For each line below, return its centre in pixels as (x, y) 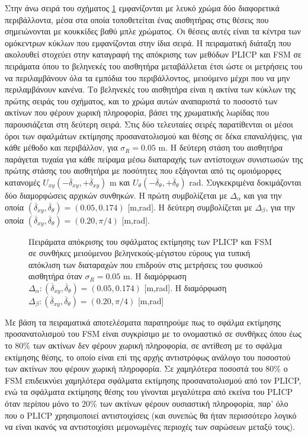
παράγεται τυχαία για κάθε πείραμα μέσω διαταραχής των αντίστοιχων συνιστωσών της (154, 159)
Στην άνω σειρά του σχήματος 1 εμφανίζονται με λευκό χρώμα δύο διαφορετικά (142, 8)
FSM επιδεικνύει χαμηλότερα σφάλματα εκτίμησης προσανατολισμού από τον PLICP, (153, 380)
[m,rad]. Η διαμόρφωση (185, 287)
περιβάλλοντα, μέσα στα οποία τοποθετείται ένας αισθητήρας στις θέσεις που (137, 19)
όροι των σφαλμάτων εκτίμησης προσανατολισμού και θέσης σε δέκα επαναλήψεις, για (153, 135)
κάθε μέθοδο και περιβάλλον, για (61, 147)
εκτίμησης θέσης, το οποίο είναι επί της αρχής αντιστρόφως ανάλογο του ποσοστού (148, 357)
